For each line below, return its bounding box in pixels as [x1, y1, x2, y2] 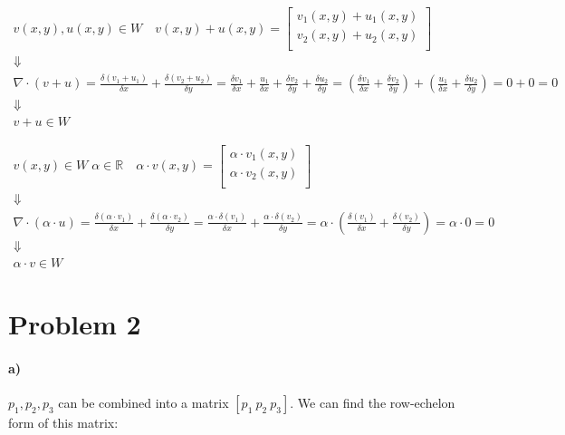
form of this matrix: [8, 412, 119, 431]
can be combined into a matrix [58, 392, 229, 411]
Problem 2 [8, 305, 141, 342]
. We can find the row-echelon [290, 392, 455, 411]
